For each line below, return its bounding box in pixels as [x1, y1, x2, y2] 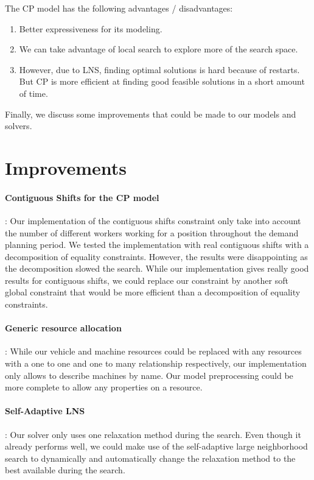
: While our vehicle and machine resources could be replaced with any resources [5, 345, 302, 358]
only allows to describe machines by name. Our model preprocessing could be [5, 369, 293, 381]
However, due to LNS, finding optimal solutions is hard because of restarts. [19, 63, 300, 76]
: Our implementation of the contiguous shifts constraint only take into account [5, 214, 301, 227]
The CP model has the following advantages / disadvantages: [5, 2, 233, 14]
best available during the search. [5, 464, 125, 476]
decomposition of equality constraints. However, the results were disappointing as [5, 250, 308, 263]
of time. [19, 86, 48, 99]
